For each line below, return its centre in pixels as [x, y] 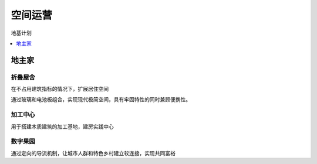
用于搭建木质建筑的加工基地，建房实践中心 [62, 127]
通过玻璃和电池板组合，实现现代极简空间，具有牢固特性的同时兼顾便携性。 [101, 100]
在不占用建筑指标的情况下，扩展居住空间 [60, 89]
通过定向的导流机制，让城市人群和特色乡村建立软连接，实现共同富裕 [93, 153]
